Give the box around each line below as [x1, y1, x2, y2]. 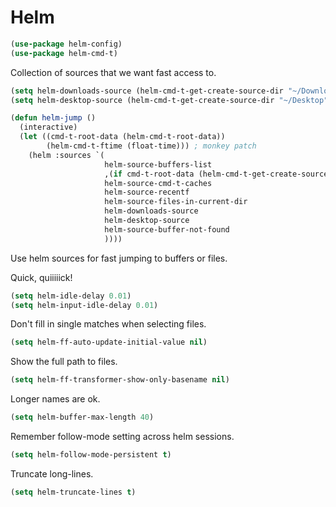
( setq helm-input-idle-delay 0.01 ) [10, 300, 159, 310]
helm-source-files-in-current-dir [104, 197, 248, 207]
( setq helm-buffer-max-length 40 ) [10, 412, 155, 423]
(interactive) [19, 122, 78, 133]
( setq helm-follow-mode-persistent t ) [10, 450, 172, 460]
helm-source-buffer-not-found [104, 224, 230, 235]
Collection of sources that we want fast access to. [10, 66, 217, 78]
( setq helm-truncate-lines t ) [10, 487, 137, 497]
